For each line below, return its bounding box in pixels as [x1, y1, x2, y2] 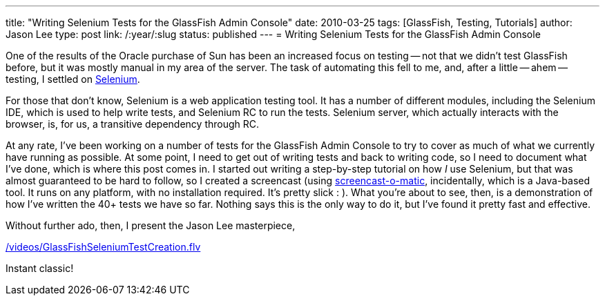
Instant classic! [6, 262, 74, 274]
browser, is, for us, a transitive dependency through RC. [6, 118, 260, 130]
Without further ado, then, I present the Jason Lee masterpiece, [6, 220, 296, 231]
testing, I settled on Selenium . [6, 73, 140, 85]
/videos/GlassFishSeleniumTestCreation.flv [6, 241, 201, 253]
